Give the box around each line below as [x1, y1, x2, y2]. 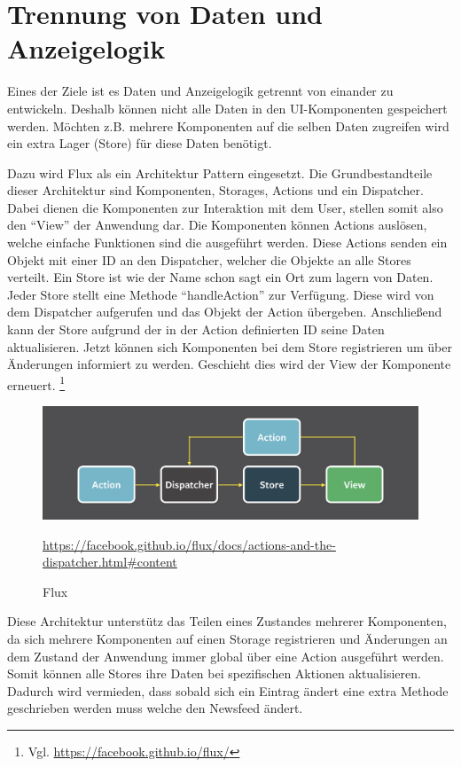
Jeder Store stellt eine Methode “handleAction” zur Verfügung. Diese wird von [7, 285, 434, 303]
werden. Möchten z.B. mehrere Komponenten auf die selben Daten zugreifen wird [7, 116, 449, 135]
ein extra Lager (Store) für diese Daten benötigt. [7, 134, 272, 153]
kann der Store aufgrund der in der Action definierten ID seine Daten [7, 320, 385, 339]
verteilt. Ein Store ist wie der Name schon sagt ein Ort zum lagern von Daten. [7, 268, 434, 286]
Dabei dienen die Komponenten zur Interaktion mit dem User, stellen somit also [7, 198, 443, 216]
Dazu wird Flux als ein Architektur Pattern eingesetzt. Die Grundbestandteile [7, 163, 433, 182]
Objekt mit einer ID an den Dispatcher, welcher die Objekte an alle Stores [7, 250, 411, 269]
